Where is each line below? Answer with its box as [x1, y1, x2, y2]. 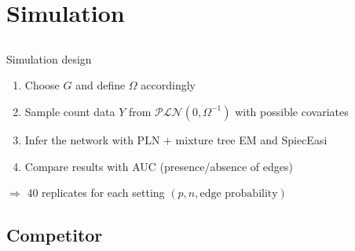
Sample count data [24, 103, 115, 119]
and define [75, 77, 126, 93]
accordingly [141, 77, 196, 93]
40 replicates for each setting [27, 184, 165, 201]
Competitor [6, 223, 103, 247]
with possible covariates [235, 103, 349, 119]
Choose [24, 77, 60, 93]
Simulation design [6, 50, 92, 67]
